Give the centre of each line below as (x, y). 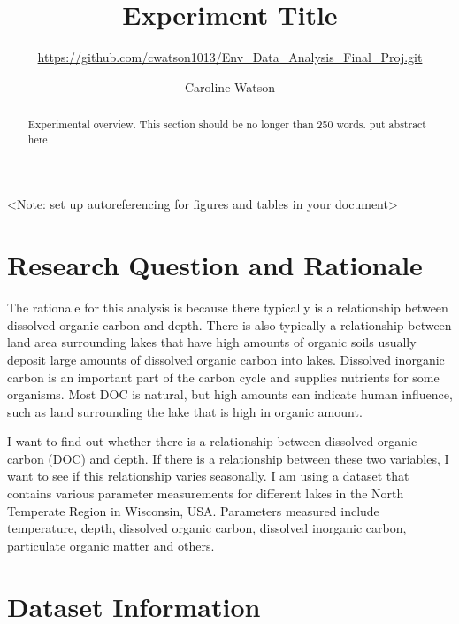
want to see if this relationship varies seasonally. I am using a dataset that (208, 476)
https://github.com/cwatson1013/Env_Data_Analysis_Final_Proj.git (230, 57)
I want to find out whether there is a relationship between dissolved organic (212, 441)
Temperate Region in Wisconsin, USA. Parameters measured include (193, 510)
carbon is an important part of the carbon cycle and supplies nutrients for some (223, 377)
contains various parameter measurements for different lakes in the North (206, 493)
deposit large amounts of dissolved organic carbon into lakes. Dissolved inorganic (226, 359)
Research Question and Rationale (215, 265)
